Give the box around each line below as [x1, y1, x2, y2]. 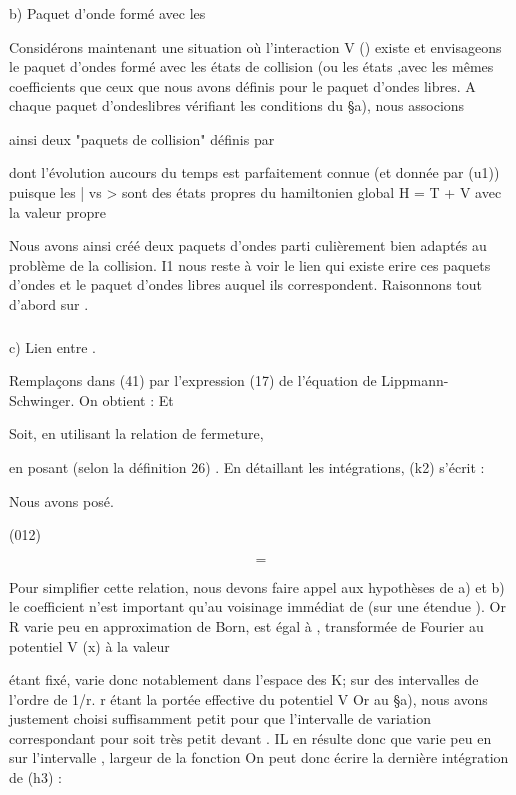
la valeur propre [9, 201, 106, 222]
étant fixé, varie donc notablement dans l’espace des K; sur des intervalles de [9, 669, 479, 690]
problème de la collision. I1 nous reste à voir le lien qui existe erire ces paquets [9, 254, 491, 275]
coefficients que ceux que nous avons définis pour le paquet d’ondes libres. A [9, 75, 476, 96]
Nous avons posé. [9, 490, 114, 511]
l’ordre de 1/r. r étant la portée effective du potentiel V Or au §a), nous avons [9, 688, 488, 709]
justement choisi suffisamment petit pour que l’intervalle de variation [9, 708, 431, 729]
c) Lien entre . [9, 336, 96, 357]
